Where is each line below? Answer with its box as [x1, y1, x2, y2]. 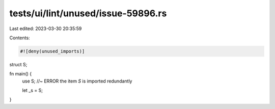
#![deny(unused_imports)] [20, 48, 85, 54]
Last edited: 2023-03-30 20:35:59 [9, 25, 82, 32]
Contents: [9, 35, 30, 41]
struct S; [9, 61, 28, 67]
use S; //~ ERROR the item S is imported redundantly [22, 78, 132, 84]
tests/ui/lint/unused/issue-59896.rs [9, 8, 167, 19]
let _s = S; [22, 87, 43, 94]
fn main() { [9, 71, 32, 77]
